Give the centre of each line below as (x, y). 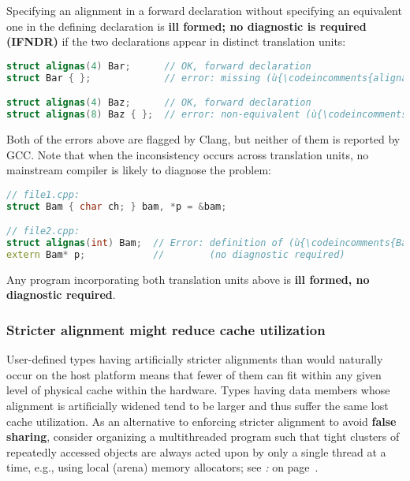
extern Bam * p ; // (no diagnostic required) (176, 254)
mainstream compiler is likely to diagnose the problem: (139, 170)
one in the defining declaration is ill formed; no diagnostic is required (186, 26)
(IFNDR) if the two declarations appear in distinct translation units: (176, 41)
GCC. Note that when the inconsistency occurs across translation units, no (188, 154)
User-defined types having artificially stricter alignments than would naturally (195, 359)
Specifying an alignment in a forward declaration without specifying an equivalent (204, 10)
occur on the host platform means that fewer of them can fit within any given (194, 374)
